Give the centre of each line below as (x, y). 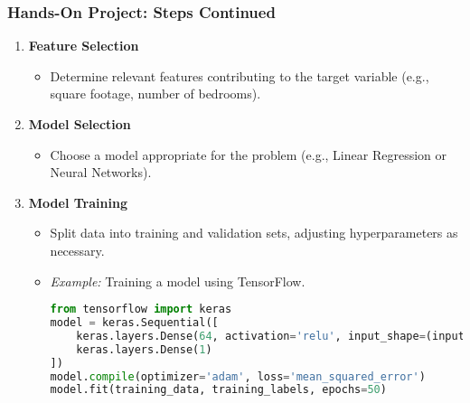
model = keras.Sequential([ (134, 323)
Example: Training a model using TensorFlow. (178, 281)
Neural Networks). (101, 172)
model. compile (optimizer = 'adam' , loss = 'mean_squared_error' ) (238, 376)
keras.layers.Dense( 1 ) (144, 349)
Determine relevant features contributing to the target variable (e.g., (240, 75)
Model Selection (80, 124)
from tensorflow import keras (141, 309)
